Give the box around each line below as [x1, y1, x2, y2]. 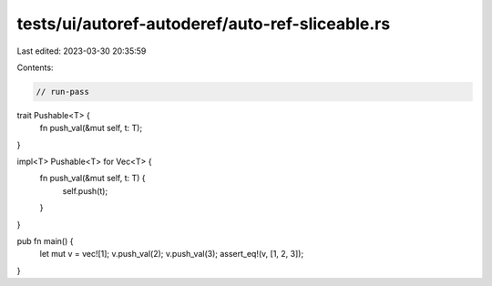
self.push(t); [62, 185, 108, 196]
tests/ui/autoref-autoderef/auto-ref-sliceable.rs [16, 14, 391, 34]
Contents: [16, 62, 54, 73]
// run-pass [36, 87, 90, 97]
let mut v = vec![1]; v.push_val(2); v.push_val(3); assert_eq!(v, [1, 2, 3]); [39, 249, 304, 260]
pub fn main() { [16, 236, 74, 247]
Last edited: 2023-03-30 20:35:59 [16, 46, 147, 56]
